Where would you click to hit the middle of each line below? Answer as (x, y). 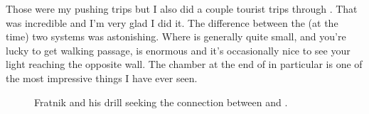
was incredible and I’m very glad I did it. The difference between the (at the (172, 22)
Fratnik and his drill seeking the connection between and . (161, 102)
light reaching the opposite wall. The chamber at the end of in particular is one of (184, 64)
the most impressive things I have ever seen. (102, 78)
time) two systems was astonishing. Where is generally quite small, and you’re (176, 36)
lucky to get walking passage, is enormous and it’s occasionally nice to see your (178, 50)
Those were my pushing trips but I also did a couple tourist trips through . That (182, 8)
